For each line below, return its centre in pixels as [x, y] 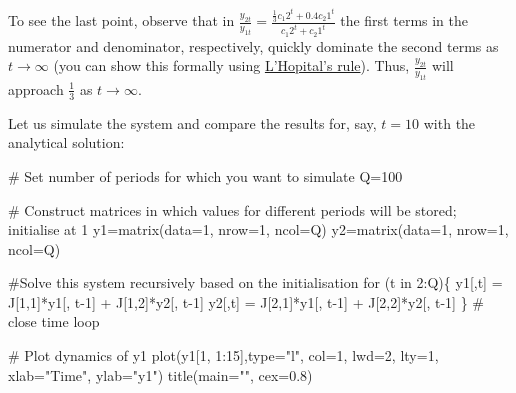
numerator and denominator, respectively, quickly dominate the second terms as [253, 45]
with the [449, 122]
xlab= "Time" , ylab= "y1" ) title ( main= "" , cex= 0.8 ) [160, 374]
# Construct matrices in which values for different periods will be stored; [232, 209]
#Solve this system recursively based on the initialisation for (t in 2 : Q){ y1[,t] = [255, 282]
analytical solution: [66, 142]
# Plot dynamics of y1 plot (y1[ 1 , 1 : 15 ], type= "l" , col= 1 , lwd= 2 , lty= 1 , [223, 355]
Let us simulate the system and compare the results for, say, [192, 122]
